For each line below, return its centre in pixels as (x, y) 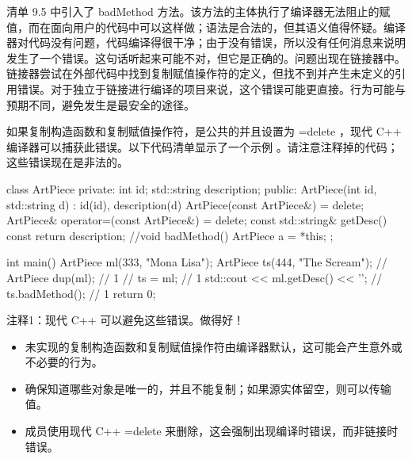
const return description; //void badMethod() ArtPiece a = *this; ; (170, 235)
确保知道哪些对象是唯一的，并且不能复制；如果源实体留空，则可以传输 (208, 388)
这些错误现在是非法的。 (67, 162)
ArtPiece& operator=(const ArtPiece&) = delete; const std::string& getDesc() (197, 220)
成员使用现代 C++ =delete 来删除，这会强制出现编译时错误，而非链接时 (212, 431)
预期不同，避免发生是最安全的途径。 (101, 104)
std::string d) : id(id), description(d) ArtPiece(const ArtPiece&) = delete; (185, 204)
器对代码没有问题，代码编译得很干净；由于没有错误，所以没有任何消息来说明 (206, 42)
